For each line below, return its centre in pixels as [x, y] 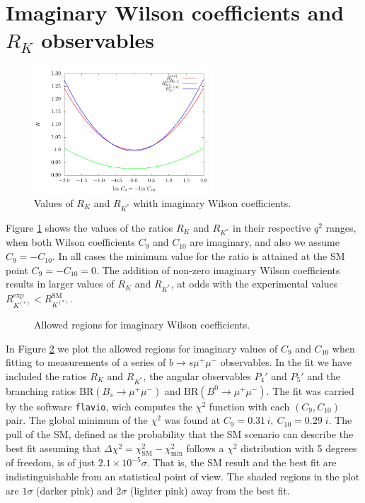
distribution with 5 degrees [299, 448]
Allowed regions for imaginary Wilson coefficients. [142, 325]
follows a [205, 448]
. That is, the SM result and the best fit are [242, 462]
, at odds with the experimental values [254, 284]
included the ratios [46, 376]
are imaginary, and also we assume [265, 242]
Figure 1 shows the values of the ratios [89, 227]
